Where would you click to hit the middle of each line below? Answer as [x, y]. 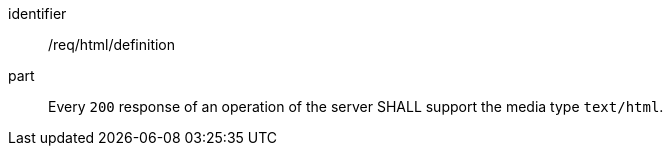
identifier [37, 13]
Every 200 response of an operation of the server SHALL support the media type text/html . [356, 106]
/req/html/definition [112, 44]
